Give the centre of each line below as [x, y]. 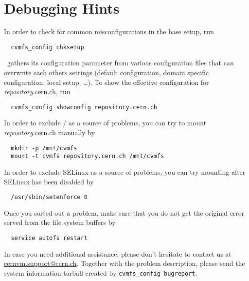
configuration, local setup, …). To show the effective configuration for [107, 82]
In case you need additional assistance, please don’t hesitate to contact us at [118, 253]
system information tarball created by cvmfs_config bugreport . [101, 272]
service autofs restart [49, 238]
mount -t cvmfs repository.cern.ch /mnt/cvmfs [88, 156]
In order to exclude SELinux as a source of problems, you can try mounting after [125, 171]
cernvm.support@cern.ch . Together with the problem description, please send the [124, 263]
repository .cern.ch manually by [49, 132]
